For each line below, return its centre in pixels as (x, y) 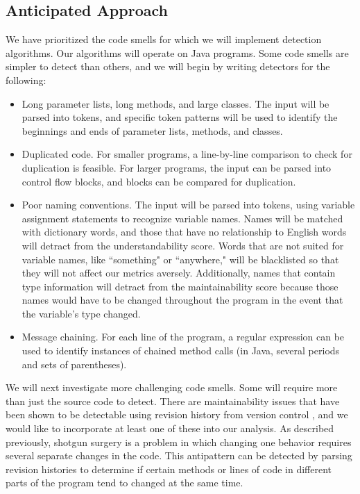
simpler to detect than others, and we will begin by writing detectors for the (168, 66)
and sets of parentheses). (74, 364)
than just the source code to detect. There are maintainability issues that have (173, 401)
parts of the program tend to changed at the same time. (125, 483)
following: (26, 80)
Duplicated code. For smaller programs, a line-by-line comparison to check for (187, 154)
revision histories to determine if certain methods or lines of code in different (169, 469)
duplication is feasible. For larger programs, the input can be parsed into (177, 167)
